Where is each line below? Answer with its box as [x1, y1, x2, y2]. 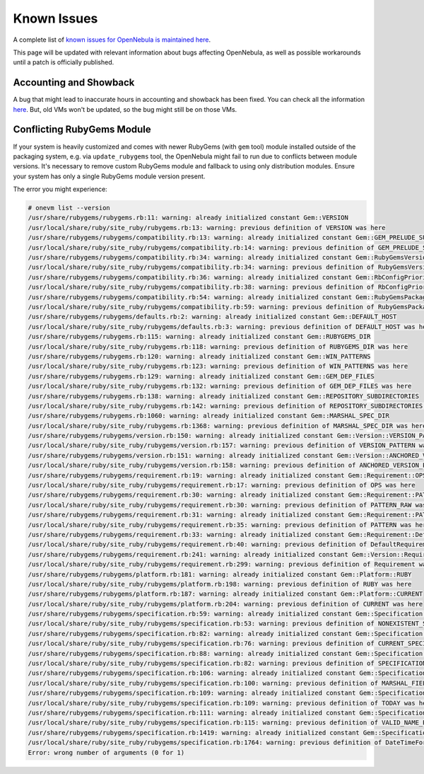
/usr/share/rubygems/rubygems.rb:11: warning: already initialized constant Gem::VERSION [28, 214, 349, 222]
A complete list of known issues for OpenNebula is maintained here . [13, 35, 211, 44]
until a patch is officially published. [13, 58, 114, 67]
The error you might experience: [13, 185, 107, 194]
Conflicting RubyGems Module [13, 124, 151, 136]
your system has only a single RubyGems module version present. [13, 172, 206, 180]
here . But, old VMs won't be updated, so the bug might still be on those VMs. [13, 105, 237, 113]
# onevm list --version [28, 204, 111, 212]
